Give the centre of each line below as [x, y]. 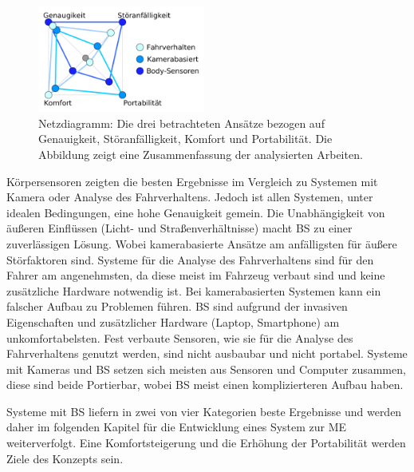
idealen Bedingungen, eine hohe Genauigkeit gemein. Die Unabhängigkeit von [196, 212]
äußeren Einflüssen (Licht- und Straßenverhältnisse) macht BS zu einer [179, 228]
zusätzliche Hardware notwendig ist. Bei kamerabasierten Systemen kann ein [194, 290]
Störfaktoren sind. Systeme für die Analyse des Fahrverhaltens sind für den [190, 259]
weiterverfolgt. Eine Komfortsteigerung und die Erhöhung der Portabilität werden [206, 443]
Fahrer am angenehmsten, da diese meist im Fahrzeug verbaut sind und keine [196, 275]
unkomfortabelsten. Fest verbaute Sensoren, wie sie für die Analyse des [180, 337]
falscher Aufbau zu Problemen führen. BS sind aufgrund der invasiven [177, 306]
